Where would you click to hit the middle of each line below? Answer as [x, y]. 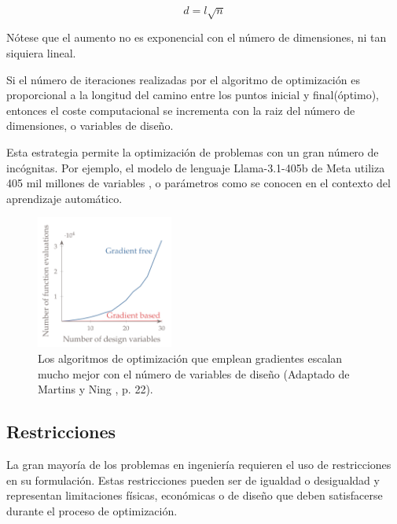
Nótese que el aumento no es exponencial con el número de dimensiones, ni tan [197, 37]
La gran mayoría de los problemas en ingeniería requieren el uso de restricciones [199, 464]
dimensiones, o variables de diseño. [90, 125]
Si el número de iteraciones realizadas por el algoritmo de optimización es [183, 79]
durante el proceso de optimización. [92, 510]
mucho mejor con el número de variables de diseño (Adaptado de [194, 373]
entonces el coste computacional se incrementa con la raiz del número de [181, 110]
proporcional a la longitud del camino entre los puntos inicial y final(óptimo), [193, 95]
